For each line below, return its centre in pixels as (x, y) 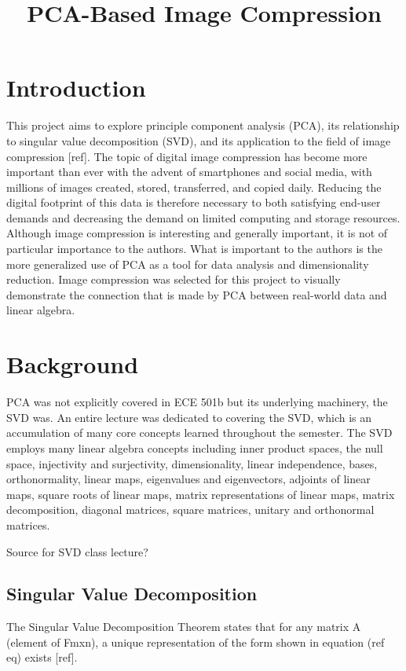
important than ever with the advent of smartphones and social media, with (189, 172)
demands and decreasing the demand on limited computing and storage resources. (203, 217)
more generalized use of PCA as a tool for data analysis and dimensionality (188, 264)
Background (73, 364)
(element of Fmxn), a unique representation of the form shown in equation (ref (196, 642)
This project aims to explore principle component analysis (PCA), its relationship (203, 125)
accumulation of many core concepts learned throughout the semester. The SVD (199, 433)
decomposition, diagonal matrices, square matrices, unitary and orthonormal (190, 510)
